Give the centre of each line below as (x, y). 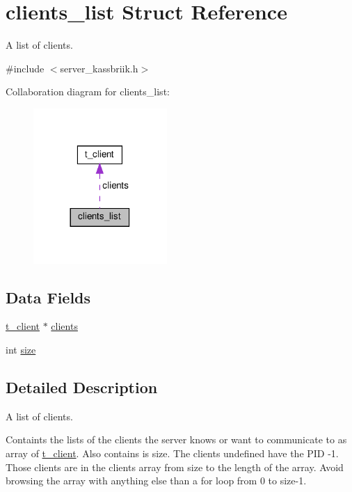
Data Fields (48, 297)
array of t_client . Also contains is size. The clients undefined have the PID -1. (172, 453)
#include (25, 68)
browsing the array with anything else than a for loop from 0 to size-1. (156, 481)
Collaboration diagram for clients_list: (88, 92)
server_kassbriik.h (99, 68)
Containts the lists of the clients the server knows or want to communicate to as (176, 439)
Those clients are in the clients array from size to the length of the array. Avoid (175, 467)
